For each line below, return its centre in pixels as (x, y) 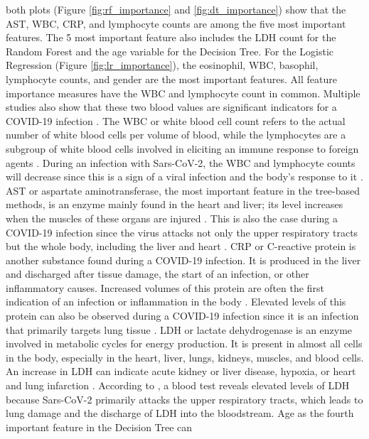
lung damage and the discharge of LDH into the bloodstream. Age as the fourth (180, 413)
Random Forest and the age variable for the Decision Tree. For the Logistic (170, 51)
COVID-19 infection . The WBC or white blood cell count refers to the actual (176, 120)
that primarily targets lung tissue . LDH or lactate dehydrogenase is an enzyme (179, 329)
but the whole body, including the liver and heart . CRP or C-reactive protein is (181, 246)
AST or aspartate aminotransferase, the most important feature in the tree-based (183, 190)
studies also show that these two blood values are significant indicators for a (171, 107)
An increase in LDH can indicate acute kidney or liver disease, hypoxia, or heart (181, 371)
